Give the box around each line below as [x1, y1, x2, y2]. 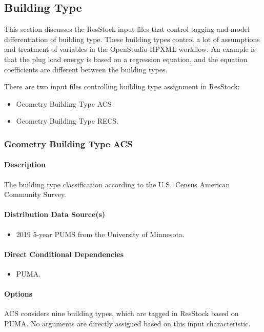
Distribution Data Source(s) [4, 209, 106, 220]
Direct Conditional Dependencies [4, 248, 124, 259]
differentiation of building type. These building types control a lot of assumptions [4, 33, 260, 44]
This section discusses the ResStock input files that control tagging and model [4, 24, 250, 34]
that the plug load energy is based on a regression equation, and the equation [4, 53, 248, 64]
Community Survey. [4, 189, 67, 200]
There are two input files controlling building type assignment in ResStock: [4, 81, 240, 92]
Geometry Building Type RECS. [16, 115, 119, 126]
